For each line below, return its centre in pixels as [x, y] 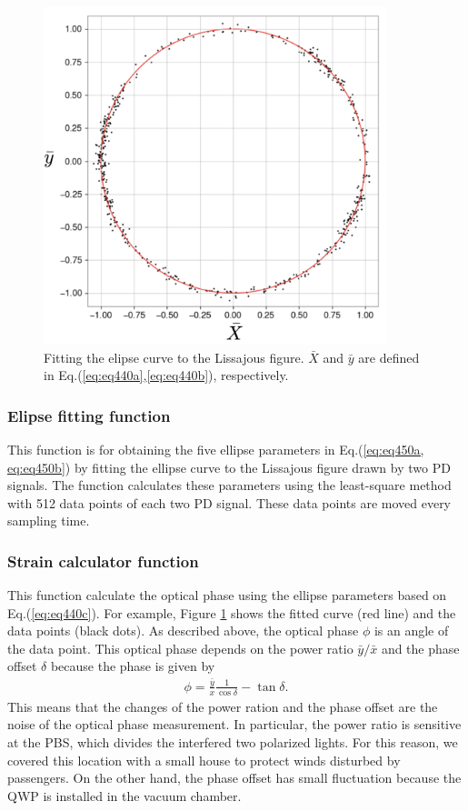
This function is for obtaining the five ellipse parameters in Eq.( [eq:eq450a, [216, 449]
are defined [389, 357]
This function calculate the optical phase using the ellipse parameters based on [227, 595]
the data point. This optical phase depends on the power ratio [180, 648]
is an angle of [411, 631]
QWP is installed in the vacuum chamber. [124, 795]
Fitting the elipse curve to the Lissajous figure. [174, 357]
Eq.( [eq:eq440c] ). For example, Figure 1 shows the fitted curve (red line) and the [232, 612]
